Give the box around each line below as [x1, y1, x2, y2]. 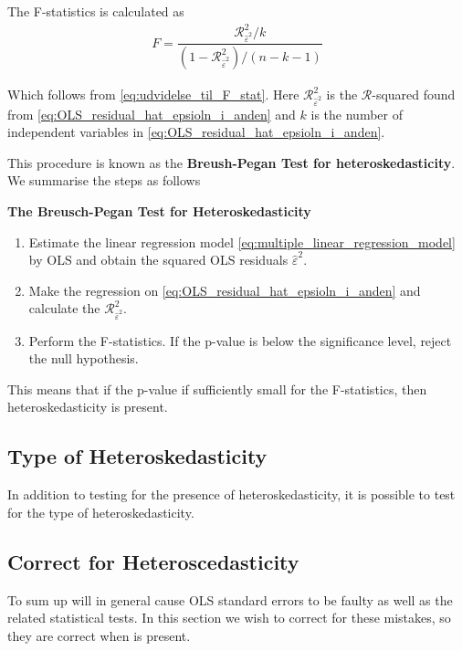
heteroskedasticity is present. [7, 397, 168, 416]
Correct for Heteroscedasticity [7, 547, 299, 575]
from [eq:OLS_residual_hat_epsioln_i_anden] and [7, 104, 296, 123]
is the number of [310, 104, 403, 123]
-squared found [372, 85, 456, 104]
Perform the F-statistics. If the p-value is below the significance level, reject [28, 331, 452, 350]
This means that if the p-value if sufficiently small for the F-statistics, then [7, 379, 427, 398]
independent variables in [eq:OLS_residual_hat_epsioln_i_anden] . [7, 122, 385, 142]
